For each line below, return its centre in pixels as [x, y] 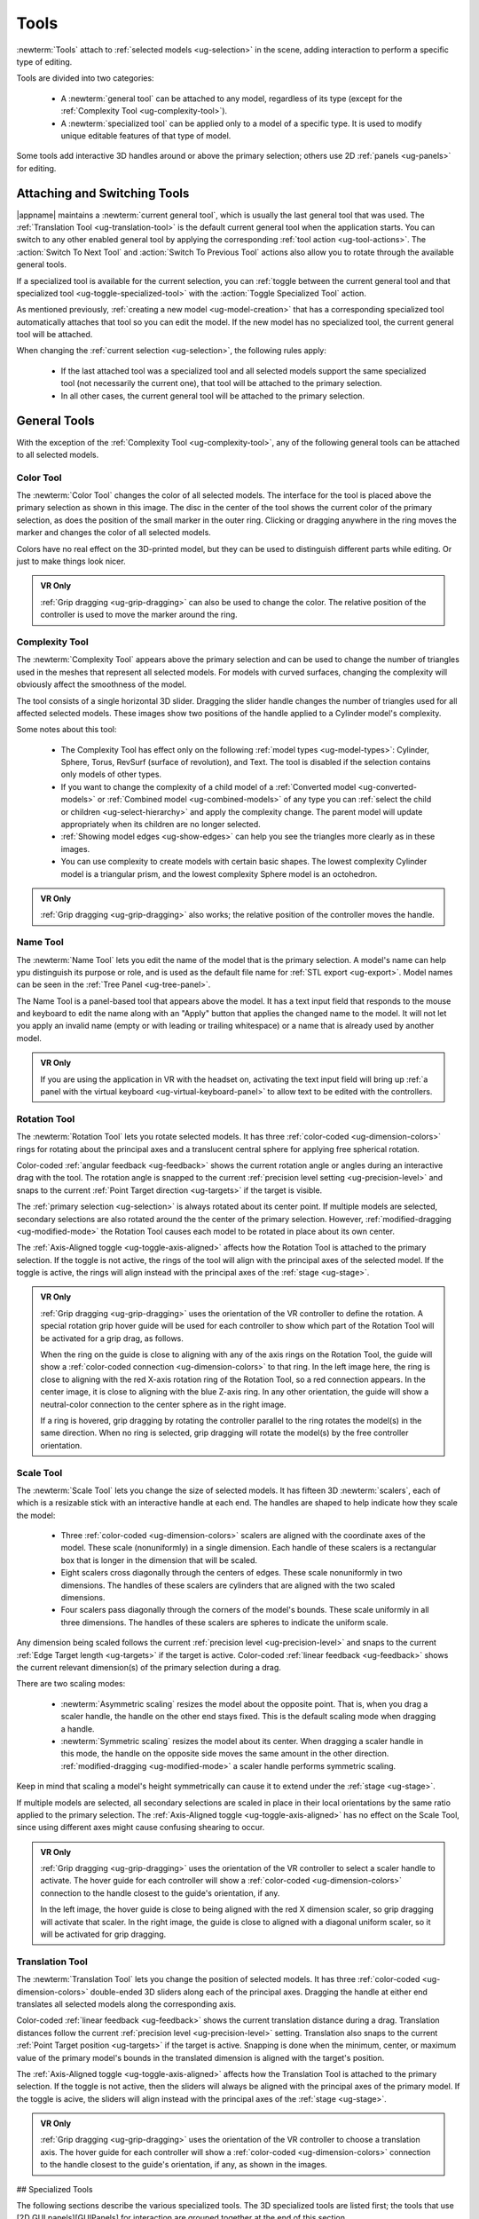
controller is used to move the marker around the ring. [139, 615]
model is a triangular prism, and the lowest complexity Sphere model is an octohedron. [219, 873]
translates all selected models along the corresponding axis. [126, 2004]
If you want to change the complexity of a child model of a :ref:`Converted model [208, 786]
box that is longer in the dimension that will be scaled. [159, 1560]
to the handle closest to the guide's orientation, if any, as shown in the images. [184, 2165]
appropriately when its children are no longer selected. [161, 825]
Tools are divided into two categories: [85, 78]
